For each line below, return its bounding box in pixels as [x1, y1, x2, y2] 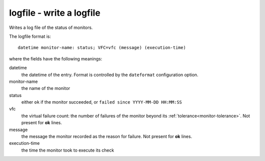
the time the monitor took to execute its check [21, 147, 114, 153]
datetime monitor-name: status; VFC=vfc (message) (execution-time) [18, 45, 186, 51]
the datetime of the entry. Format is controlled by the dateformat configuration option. [21, 72, 199, 78]
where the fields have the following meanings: [9, 55, 103, 61]
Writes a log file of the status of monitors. [9, 25, 93, 30]
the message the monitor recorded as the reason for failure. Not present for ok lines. [21, 134, 192, 139]
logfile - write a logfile [9, 7, 101, 18]
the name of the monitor [21, 85, 71, 91]
